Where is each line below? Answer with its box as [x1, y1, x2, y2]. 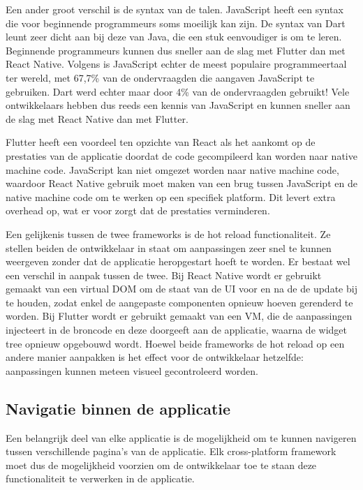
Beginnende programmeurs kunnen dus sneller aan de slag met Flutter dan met [6, 43, 346, 57]
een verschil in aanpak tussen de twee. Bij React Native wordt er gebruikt [6, 267, 322, 282]
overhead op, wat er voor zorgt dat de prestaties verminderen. [6, 203, 270, 218]
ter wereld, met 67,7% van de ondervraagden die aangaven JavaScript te [6, 70, 315, 84]
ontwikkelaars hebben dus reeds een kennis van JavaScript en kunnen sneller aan [6, 98, 350, 112]
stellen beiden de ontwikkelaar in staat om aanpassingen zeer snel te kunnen [6, 240, 332, 255]
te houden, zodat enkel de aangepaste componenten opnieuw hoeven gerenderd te [6, 295, 353, 309]
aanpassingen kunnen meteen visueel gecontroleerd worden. [6, 363, 259, 378]
